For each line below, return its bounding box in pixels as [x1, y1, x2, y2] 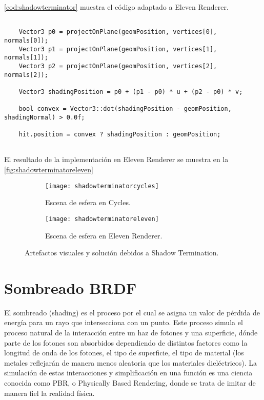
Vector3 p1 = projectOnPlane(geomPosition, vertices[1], [18, 45, 217, 53]
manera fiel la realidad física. [4, 387, 95, 398]
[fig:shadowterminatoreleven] [4, 164, 94, 175]
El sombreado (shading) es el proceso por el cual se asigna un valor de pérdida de [4, 307, 260, 317]
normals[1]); [4, 54, 48, 62]
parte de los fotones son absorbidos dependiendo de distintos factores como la [4, 337, 248, 348]
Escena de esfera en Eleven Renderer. [45, 230, 163, 241]
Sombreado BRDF [4, 277, 137, 298]
